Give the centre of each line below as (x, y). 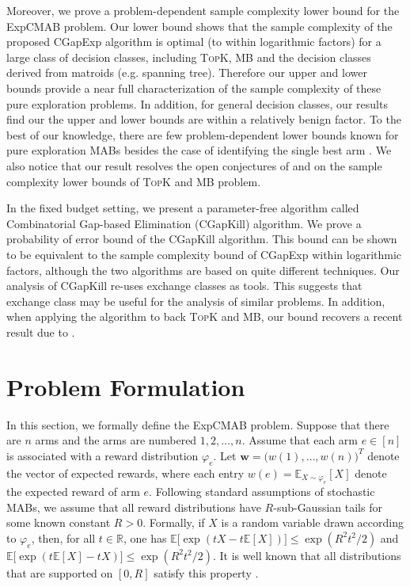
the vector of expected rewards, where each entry (125, 473)
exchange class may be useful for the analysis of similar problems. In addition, (196, 301)
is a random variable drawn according (312, 522)
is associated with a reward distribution (102, 455)
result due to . (41, 332)
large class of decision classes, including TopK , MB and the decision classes (189, 57)
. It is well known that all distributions (307, 555)
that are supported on (60, 572)
